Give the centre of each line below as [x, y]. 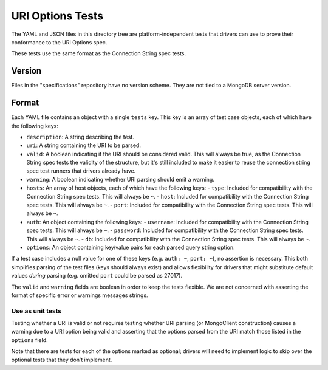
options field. [29, 340]
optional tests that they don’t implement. [62, 360]
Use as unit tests [36, 311]
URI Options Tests [57, 16]
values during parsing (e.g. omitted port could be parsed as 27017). [97, 276]
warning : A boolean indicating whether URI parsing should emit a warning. [121, 179]
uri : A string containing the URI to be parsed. [84, 145]
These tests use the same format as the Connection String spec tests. [99, 53]
